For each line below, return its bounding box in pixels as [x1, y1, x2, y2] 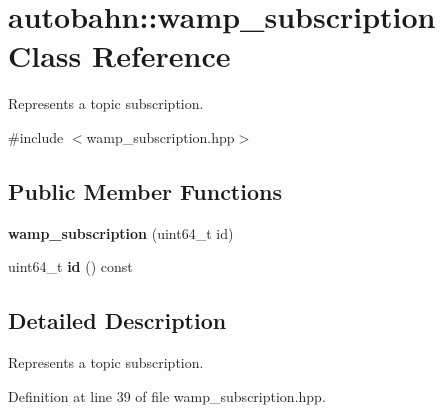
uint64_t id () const [8, 256, 133, 277]
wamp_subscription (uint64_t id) [8, 222, 234, 243]
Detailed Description [8, 305, 227, 336]
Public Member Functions [8, 175, 282, 206]
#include [8, 126, 64, 147]
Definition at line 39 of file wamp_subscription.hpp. [8, 385, 326, 406]
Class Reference [8, 35, 231, 76]
